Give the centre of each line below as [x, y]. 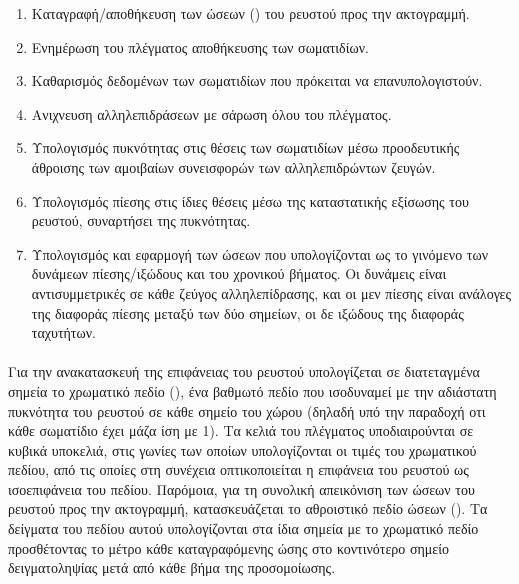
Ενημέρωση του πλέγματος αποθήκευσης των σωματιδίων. [200, 46]
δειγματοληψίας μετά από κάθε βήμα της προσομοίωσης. [172, 567]
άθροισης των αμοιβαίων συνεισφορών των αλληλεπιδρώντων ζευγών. [233, 166]
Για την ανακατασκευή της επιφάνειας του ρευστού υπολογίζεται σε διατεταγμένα [244, 371]
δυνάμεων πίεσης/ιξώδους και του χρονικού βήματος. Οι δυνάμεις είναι [239, 273]
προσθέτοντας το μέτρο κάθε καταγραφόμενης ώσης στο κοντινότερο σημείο [228, 547]
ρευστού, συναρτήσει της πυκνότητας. [141, 220]
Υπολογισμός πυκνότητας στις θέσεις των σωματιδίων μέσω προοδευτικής [245, 147]
